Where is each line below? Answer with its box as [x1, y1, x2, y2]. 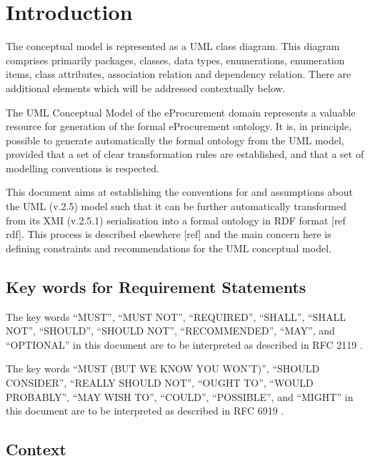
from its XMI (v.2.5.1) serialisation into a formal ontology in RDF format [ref [6, 212, 346, 227]
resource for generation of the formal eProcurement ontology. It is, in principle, [6, 119, 352, 134]
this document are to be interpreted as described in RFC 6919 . [6, 403, 284, 418]
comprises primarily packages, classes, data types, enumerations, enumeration [6, 52, 345, 67]
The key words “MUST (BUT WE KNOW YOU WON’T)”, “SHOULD [6, 361, 320, 376]
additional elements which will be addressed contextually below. [6, 80, 286, 95]
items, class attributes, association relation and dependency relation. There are [6, 66, 351, 81]
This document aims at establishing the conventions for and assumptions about [6, 184, 353, 199]
